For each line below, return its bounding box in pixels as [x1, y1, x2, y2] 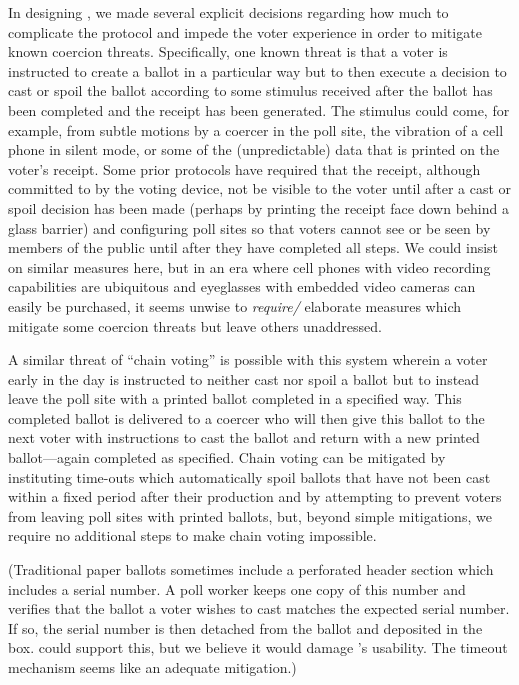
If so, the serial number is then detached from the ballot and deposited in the [8, 617, 483, 638]
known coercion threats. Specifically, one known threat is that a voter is [8, 41, 448, 62]
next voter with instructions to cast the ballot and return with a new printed [8, 427, 480, 448]
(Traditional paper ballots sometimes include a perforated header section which [8, 559, 494, 580]
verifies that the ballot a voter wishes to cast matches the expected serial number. [8, 598, 510, 619]
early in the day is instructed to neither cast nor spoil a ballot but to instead [8, 368, 480, 389]
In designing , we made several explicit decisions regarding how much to [8, 2, 449, 22]
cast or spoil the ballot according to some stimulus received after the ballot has [8, 80, 493, 101]
